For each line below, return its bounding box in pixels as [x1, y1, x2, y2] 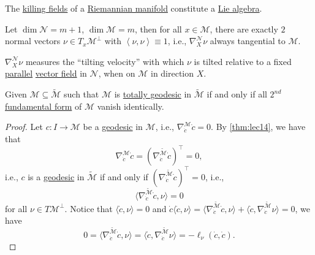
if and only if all [207, 88, 267, 101]
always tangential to [210, 34, 286, 47]
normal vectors [5, 34, 61, 47]
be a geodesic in [83, 120, 143, 133]
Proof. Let [5, 120, 43, 133]
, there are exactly [210, 22, 278, 35]
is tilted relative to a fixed [194, 55, 292, 67]
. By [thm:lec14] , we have [211, 120, 306, 133]
